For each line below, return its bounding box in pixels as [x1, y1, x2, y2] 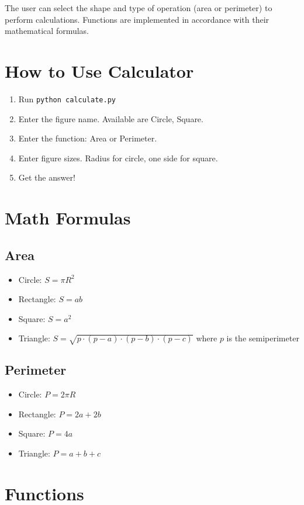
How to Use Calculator [5, 58, 194, 82]
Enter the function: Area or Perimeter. [18, 132, 157, 144]
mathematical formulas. [5, 25, 89, 37]
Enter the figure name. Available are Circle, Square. [18, 112, 203, 124]
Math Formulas [5, 206, 131, 230]
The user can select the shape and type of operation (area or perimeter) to [5, 2, 272, 13]
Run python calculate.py [18, 92, 116, 105]
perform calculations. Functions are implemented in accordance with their [5, 13, 270, 25]
